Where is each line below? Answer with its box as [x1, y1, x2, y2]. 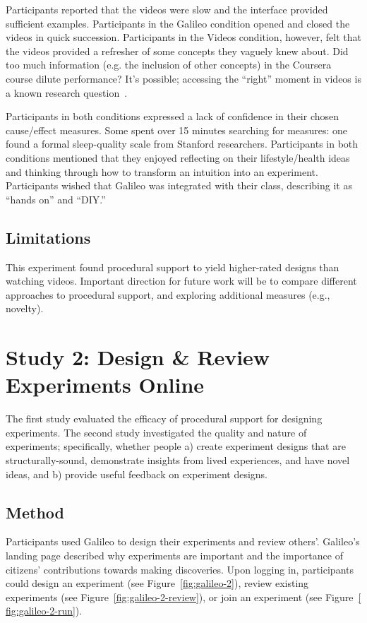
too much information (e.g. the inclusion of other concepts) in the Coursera [6, 57, 332, 72]
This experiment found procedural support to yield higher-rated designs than [6, 259, 339, 274]
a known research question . [6, 85, 128, 100]
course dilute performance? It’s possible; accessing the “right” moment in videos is [6, 71, 361, 85]
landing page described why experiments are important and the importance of [6, 547, 343, 562]
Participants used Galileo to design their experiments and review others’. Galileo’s [6, 534, 360, 549]
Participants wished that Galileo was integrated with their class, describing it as [6, 178, 352, 193]
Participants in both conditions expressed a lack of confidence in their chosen [6, 109, 339, 124]
